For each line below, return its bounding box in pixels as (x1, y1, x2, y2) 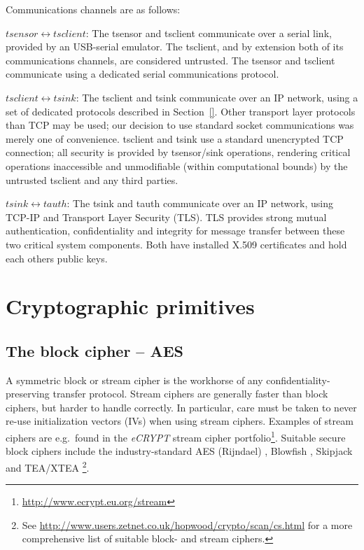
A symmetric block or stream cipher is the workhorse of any (6, 372, 263, 387)
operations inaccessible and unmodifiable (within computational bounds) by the (6, 158, 348, 173)
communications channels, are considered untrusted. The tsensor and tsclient (6, 52, 335, 67)
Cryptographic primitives (6, 292, 255, 320)
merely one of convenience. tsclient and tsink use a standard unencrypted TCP (6, 131, 344, 146)
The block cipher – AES (6, 339, 184, 361)
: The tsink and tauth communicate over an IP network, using (66, 196, 333, 211)
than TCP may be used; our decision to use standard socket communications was (6, 118, 354, 132)
